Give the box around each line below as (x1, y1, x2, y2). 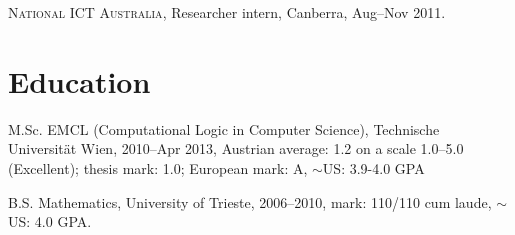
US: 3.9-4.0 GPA (322, 157, 425, 178)
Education (8, 60, 151, 101)
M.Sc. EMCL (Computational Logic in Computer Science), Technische (8, 118, 440, 139)
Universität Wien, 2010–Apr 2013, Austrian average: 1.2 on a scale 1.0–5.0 (8, 138, 464, 159)
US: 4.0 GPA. (8, 211, 92, 232)
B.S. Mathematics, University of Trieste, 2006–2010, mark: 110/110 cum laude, (8, 191, 492, 212)
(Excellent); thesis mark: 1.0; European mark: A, (8, 157, 308, 178)
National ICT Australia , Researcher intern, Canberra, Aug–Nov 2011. (8, 2, 446, 22)
